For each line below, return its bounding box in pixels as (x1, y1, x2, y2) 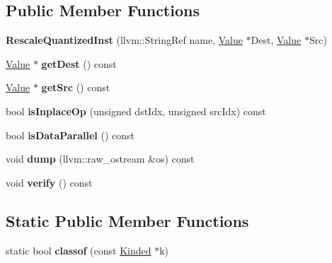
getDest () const (41, 56, 117, 71)
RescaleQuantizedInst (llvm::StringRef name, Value (6, 33, 243, 47)
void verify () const (6, 175, 93, 189)
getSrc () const (41, 80, 110, 95)
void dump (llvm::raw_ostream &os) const (6, 151, 195, 166)
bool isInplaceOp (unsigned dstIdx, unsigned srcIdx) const (6, 103, 266, 118)
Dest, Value (251, 33, 302, 47)
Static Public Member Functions (6, 209, 249, 231)
